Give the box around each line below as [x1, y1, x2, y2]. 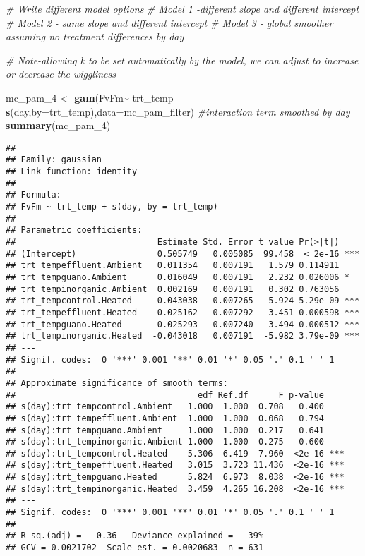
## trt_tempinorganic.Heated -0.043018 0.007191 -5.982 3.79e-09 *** [6, 331, 360, 342]
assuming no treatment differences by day [6, 29, 184, 44]
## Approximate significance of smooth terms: [6, 377, 228, 388]
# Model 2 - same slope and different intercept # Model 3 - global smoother [6, 15, 333, 30]
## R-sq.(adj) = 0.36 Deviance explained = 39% [6, 531, 264, 541]
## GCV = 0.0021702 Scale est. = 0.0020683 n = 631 [6, 543, 264, 553]
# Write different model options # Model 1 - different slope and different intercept [6, 1, 359, 16]
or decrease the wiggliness [6, 66, 116, 81]
